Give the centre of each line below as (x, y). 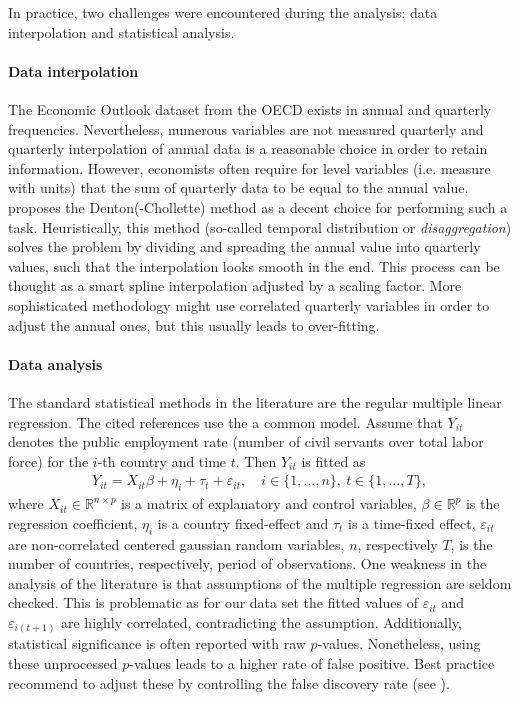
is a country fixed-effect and (243, 522)
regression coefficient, (73, 522)
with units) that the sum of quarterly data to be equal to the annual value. (238, 187)
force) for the (48, 460)
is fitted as (333, 460)
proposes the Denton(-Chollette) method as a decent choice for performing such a (258, 206)
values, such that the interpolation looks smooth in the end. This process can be (254, 265)
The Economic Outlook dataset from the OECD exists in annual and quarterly (250, 108)
